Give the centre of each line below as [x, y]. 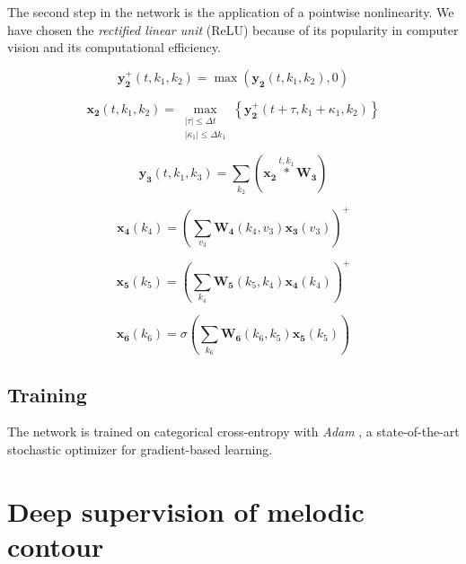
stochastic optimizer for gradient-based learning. [140, 449]
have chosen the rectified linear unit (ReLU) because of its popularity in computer [233, 29]
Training [47, 394]
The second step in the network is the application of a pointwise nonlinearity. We [231, 12]
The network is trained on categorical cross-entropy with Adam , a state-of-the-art [233, 432]
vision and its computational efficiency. [114, 47]
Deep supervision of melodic [186, 511]
